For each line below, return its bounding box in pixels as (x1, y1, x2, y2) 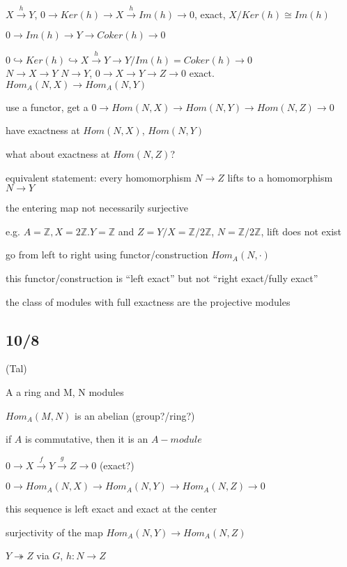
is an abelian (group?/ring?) (75, 408, 195, 422)
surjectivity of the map (6, 524, 103, 539)
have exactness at (6, 123, 80, 138)
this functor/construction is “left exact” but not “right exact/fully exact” (6, 270, 318, 285)
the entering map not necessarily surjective (6, 200, 189, 215)
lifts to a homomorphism (227, 170, 333, 184)
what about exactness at (6, 146, 110, 161)
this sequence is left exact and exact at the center (6, 501, 217, 516)
